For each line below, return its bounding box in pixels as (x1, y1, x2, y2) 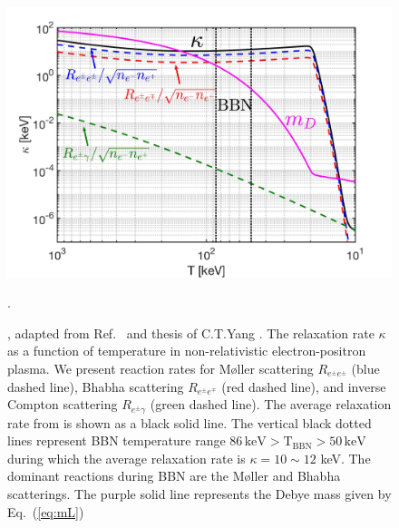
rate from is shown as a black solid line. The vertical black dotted (7, 413, 372, 432)
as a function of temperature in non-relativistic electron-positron (7, 341, 366, 360)
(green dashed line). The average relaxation (150, 395, 392, 414)
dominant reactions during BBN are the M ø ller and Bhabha (7, 466, 341, 485)
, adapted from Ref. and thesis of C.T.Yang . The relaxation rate (7, 323, 375, 342)
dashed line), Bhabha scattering (7, 376, 184, 396)
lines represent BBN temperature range (7, 431, 226, 450)
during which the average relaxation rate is (7, 448, 246, 467)
